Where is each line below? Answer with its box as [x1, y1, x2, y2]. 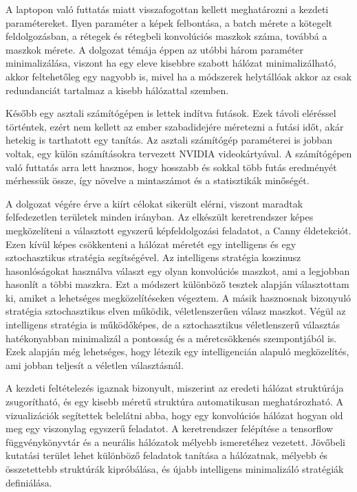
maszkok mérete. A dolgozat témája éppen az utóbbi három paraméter [6, 42, 304, 56]
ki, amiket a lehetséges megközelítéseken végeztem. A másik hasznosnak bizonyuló [6, 290, 351, 304]
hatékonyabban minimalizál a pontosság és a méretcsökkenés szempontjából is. [6, 331, 337, 345]
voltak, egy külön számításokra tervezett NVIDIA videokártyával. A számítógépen [6, 146, 352, 160]
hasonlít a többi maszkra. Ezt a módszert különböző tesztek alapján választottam [6, 277, 349, 291]
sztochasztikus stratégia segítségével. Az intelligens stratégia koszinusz [6, 250, 301, 265]
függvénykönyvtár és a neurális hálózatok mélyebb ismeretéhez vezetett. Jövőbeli [6, 434, 346, 449]
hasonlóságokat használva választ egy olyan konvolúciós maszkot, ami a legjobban [6, 263, 350, 278]
